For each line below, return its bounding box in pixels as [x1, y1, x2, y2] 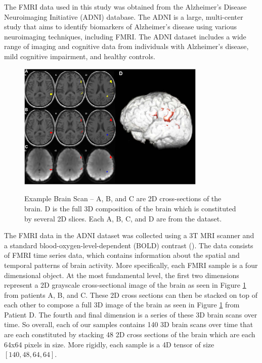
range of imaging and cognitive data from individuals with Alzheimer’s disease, [4, 41, 249, 52]
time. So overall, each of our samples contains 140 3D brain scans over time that [4, 319, 253, 330]
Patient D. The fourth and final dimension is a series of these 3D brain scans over [4, 309, 257, 320]
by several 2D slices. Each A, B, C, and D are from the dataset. [24, 213, 222, 223]
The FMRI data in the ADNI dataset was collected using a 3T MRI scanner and [4, 230, 254, 241]
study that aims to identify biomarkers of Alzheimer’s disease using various [4, 21, 237, 32]
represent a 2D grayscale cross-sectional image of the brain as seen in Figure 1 [4, 280, 246, 290]
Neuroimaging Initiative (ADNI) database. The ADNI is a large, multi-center [4, 11, 243, 22]
